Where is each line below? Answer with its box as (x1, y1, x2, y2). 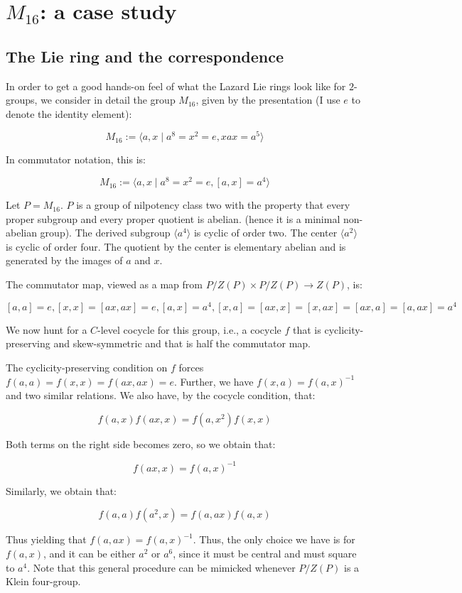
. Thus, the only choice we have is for (193, 532, 355, 547)
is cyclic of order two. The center (193, 225, 338, 240)
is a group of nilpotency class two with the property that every (76, 197, 350, 212)
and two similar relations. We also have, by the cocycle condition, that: (6, 388, 316, 403)
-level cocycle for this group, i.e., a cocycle (97, 322, 281, 337)
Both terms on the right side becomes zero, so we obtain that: (6, 436, 276, 451)
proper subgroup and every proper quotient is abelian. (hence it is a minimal (6, 211, 340, 226)
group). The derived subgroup (40, 225, 171, 240)
